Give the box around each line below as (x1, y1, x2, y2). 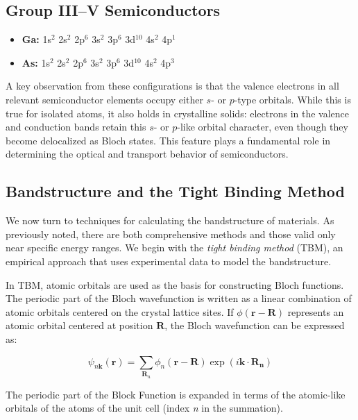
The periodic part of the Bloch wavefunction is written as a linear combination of (6, 291, 352, 305)
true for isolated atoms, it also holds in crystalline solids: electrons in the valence (6, 106, 350, 120)
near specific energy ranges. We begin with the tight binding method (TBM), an (6, 240, 343, 255)
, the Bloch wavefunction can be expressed (164, 318, 345, 333)
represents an (287, 304, 344, 319)
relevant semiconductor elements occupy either (6, 92, 203, 106)
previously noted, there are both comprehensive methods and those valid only (6, 226, 336, 241)
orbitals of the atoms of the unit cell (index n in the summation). (6, 401, 283, 415)
